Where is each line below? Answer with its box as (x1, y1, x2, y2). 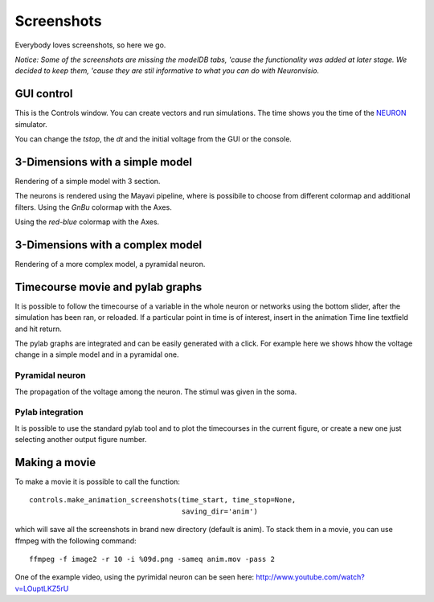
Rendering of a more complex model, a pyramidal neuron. (14, 260, 206, 268)
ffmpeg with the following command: (14, 535, 137, 546)
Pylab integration (14, 407, 84, 418)
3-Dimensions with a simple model (14, 155, 193, 169)
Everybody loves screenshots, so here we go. (14, 40, 166, 50)
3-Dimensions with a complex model (14, 238, 203, 252)
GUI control (14, 87, 73, 100)
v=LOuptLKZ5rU (14, 584, 69, 593)
